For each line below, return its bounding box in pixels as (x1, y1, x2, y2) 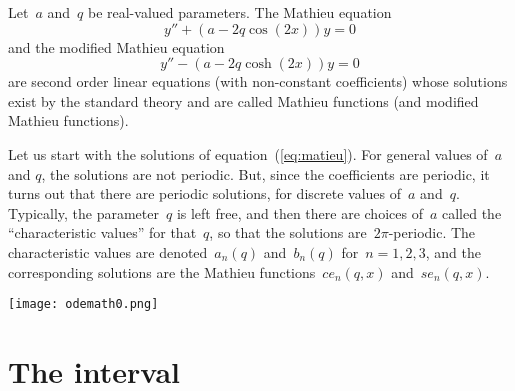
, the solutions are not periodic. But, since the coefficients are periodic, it (41, 163, 490, 184)
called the (441, 202, 502, 223)
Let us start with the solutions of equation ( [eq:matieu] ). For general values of (8, 143, 488, 164)
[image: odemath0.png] (8, 297, 159, 312)
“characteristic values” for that (8, 222, 197, 243)
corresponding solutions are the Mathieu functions (8, 261, 316, 282)
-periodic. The (388, 222, 476, 243)
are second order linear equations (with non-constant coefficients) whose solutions (8, 71, 508, 92)
